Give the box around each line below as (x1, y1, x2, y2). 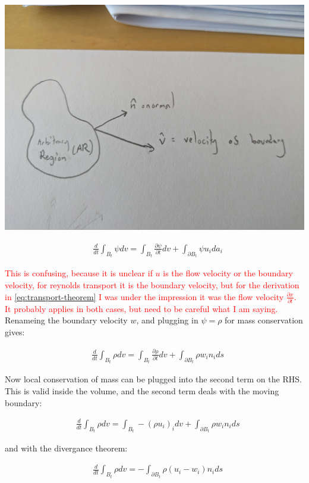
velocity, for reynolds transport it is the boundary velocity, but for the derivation (5, 278, 299, 291)
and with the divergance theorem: (5, 442, 128, 454)
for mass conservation (225, 314, 303, 326)
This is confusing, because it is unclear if (5, 267, 153, 279)
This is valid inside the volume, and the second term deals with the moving (5, 385, 279, 397)
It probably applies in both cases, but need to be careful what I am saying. (5, 302, 278, 314)
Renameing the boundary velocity (5, 314, 128, 326)
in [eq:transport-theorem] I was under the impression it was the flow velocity (5, 290, 284, 303)
